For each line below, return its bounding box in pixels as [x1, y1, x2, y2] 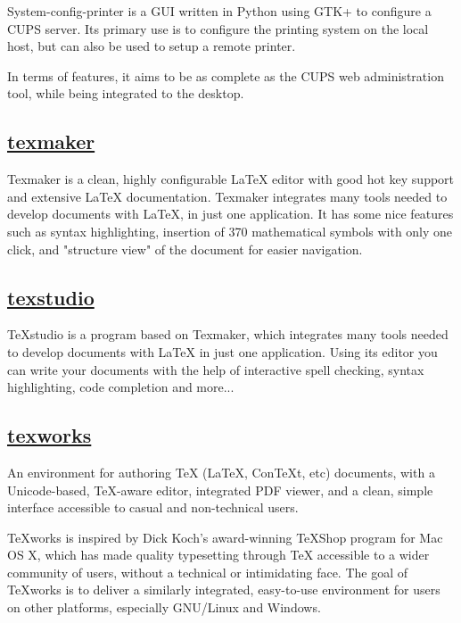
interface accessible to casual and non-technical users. [7, 498, 299, 517]
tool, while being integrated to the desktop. [7, 84, 244, 103]
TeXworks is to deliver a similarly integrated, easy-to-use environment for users [7, 580, 440, 599]
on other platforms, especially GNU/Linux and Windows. [7, 598, 321, 617]
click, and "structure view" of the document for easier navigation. [7, 239, 363, 258]
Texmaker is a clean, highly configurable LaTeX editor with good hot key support [7, 170, 455, 188]
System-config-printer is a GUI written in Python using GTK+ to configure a [7, 2, 432, 20]
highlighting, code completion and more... [7, 378, 235, 396]
